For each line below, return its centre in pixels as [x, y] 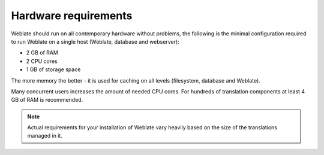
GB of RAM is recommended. [47, 100]
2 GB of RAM [42, 53]
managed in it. [45, 136]
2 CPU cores [42, 61]
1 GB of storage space [53, 69]
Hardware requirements [72, 16]
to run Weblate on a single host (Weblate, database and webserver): [95, 41]
